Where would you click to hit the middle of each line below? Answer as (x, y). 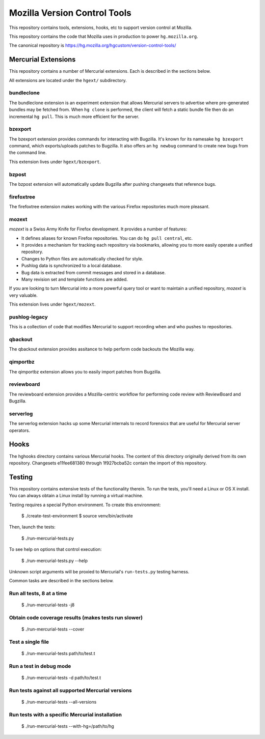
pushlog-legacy (28, 317)
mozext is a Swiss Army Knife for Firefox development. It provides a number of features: (98, 229)
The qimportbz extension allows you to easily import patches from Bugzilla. (85, 371)
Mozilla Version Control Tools (70, 13)
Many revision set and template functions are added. (75, 280)
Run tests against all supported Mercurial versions (70, 690)
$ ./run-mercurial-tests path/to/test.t (58, 654)
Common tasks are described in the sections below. (61, 581)
